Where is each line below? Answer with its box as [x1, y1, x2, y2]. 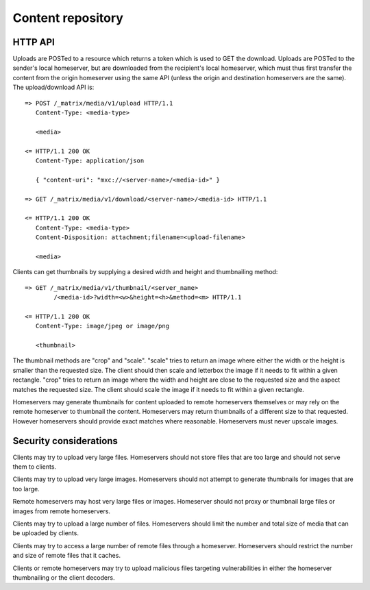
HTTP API [12, 36, 55, 48]
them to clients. [12, 463, 57, 471]
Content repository [12, 10, 123, 25]
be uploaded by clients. [12, 529, 79, 537]
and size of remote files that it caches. [12, 552, 121, 560]
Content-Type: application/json [35, 156, 145, 164]
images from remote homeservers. [12, 507, 111, 515]
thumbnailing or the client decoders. [12, 573, 115, 582]
